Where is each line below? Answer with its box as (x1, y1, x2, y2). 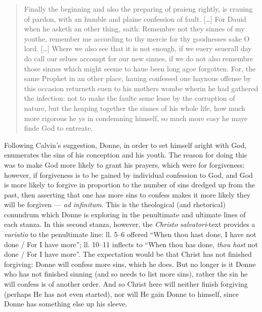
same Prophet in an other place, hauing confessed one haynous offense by (24, 73, 251, 84)
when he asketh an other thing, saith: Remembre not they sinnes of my (24, 23, 245, 34)
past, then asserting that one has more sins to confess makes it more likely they (4, 189, 251, 200)
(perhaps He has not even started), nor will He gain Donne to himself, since (4, 288, 239, 299)
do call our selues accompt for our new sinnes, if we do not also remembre (24, 53, 253, 63)
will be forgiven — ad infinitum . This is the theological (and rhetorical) (4, 199, 226, 210)
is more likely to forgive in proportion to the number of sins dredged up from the (4, 179, 255, 190)
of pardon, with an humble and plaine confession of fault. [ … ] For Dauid (24, 13, 246, 24)
